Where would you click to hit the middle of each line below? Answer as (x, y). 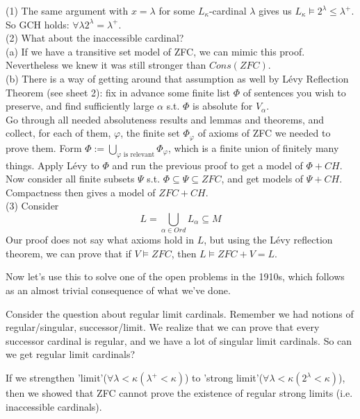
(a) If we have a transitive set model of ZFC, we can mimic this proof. (155, 51)
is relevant (139, 154)
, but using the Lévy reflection (268, 240)
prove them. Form (44, 147)
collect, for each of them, (58, 133)
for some (177, 10)
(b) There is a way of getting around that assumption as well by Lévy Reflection (177, 78)
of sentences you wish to (294, 92)
